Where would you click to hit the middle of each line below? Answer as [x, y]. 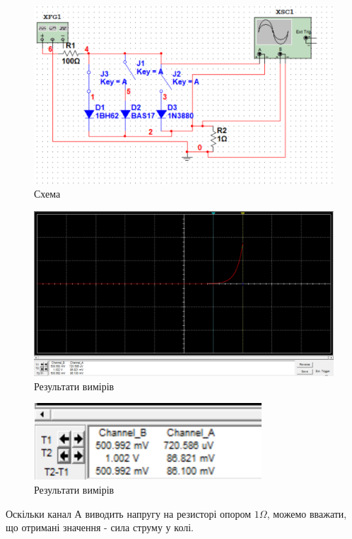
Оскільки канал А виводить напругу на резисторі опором [129, 513]
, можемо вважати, [307, 513]
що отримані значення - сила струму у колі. [100, 527]
